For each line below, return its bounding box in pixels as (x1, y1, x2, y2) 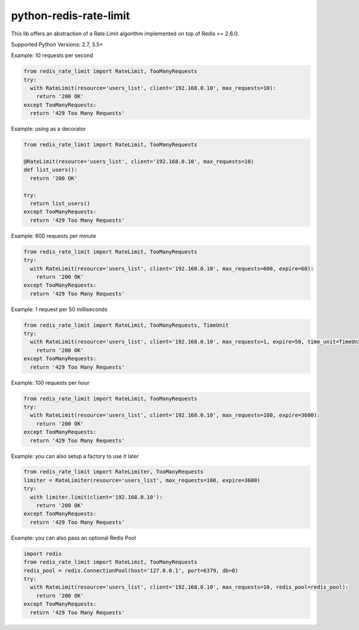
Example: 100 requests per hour (11, 379, 90, 386)
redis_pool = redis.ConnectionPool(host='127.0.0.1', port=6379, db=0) (23, 567, 239, 574)
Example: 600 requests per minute (11, 232, 96, 239)
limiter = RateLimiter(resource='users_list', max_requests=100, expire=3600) (23, 477, 260, 484)
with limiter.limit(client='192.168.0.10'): (30, 493, 163, 501)
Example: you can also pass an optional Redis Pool (11, 534, 136, 541)
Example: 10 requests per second (11, 52, 93, 59)
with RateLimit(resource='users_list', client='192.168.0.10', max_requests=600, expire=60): (30, 265, 314, 272)
